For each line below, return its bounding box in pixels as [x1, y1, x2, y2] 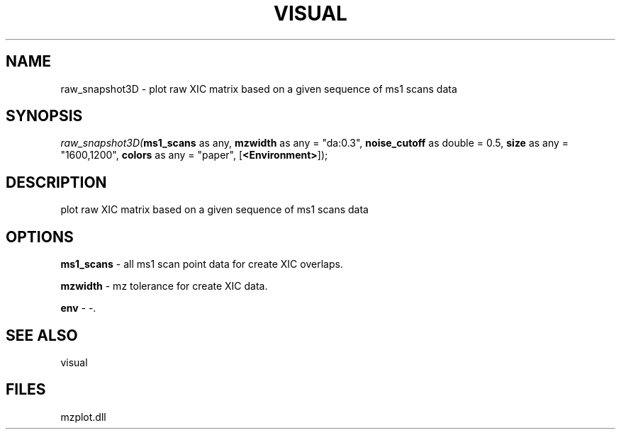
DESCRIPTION [6, 173, 107, 191]
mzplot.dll [60, 410, 106, 423]
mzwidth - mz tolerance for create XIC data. [60, 280, 268, 293]
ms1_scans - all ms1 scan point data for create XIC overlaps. [60, 258, 343, 271]
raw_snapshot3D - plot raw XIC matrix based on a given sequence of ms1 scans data [60, 82, 457, 95]
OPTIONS [6, 227, 74, 246]
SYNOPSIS [6, 107, 83, 125]
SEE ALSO [6, 326, 78, 344]
